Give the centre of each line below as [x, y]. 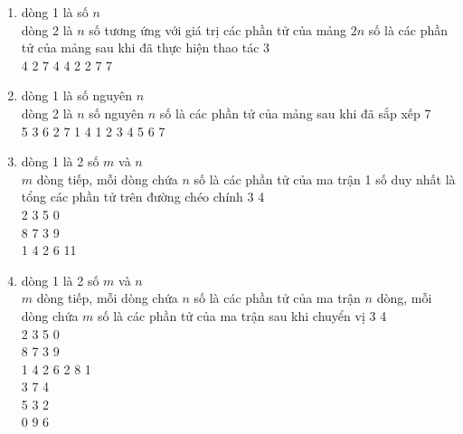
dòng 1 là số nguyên [76, 95]
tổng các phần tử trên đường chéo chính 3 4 [143, 197]
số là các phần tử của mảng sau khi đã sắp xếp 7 [295, 113]
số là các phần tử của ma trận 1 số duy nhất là [325, 179]
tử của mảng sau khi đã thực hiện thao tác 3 [146, 47]
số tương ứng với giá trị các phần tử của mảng [218, 29]
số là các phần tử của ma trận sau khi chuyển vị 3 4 [242, 315]
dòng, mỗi [404, 298]
